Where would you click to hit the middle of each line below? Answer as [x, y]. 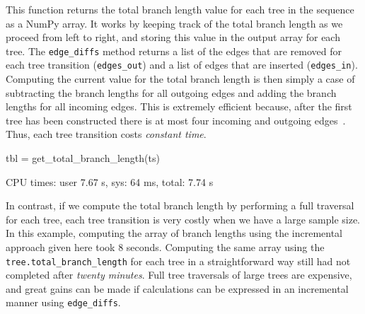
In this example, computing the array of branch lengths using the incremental [174, 233]
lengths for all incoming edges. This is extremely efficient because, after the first [179, 106]
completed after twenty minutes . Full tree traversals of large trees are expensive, [179, 275]
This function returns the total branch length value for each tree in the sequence [180, 9]
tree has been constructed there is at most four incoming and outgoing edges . [176, 120]
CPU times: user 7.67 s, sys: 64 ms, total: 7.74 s [110, 181]
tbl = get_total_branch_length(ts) [83, 158]
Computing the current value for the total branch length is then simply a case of [180, 79]
